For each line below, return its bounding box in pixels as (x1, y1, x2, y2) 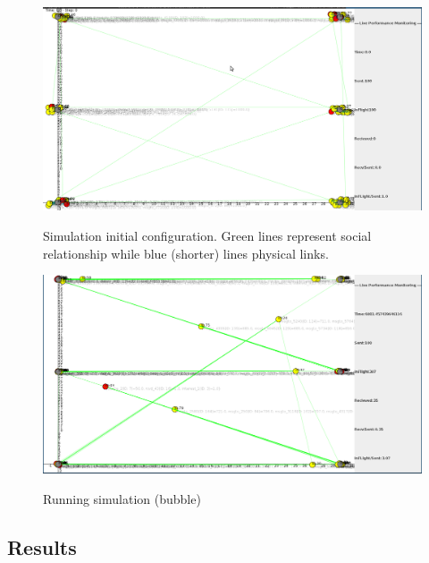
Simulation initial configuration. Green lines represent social (43, 226, 372, 244)
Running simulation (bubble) (43, 490, 201, 508)
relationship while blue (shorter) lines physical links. (43, 243, 329, 262)
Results (7, 533, 77, 561)
